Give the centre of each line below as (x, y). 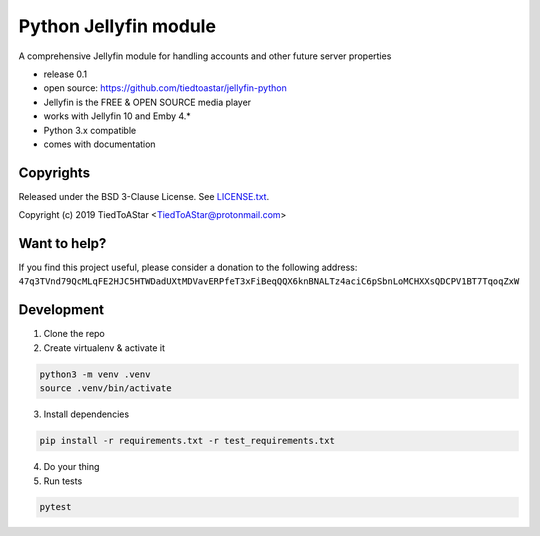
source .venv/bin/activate (105, 388)
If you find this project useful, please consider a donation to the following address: (188, 267)
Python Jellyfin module (117, 26)
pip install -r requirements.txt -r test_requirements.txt (187, 441)
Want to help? (62, 243)
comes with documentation (99, 144)
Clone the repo (74, 334)
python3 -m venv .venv (95, 374)
